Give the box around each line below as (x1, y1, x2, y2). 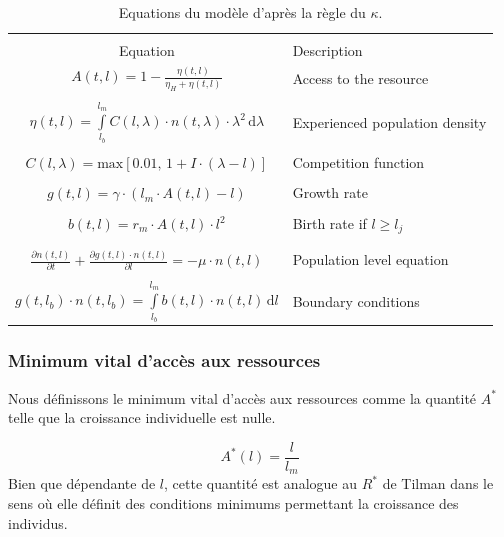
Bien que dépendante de (8, 473, 156, 494)
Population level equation (292, 249, 449, 270)
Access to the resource (292, 67, 429, 88)
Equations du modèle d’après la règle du (118, 2, 366, 22)
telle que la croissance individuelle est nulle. (8, 407, 276, 428)
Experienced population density (292, 111, 487, 132)
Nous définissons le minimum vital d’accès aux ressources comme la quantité (8, 387, 477, 408)
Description (292, 40, 363, 61)
